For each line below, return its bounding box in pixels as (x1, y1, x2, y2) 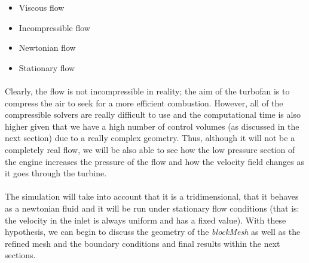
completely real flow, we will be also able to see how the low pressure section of (5, 143, 295, 155)
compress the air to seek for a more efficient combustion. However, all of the (5, 96, 283, 109)
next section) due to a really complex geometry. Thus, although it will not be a (5, 131, 295, 144)
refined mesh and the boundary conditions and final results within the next (5, 237, 280, 249)
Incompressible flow (19, 21, 90, 33)
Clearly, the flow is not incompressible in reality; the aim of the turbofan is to (5, 84, 290, 97)
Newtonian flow (19, 41, 76, 54)
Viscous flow (19, 1, 65, 13)
